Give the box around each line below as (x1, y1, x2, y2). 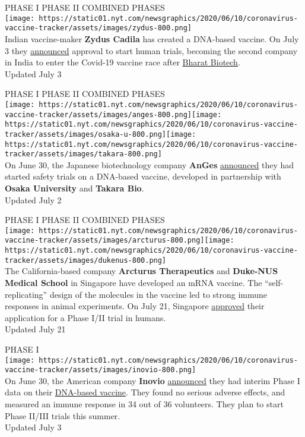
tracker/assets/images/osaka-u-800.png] (5, 130, 167, 139)
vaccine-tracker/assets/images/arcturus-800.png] (5, 236, 205, 245)
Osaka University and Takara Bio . (5, 182, 144, 194)
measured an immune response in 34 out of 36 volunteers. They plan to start (5, 398, 284, 410)
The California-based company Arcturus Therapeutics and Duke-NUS (5, 265, 278, 277)
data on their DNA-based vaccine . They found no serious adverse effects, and (5, 386, 285, 398)
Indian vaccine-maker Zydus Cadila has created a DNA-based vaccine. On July (5, 32, 299, 45)
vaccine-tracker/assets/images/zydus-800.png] (5, 24, 192, 33)
